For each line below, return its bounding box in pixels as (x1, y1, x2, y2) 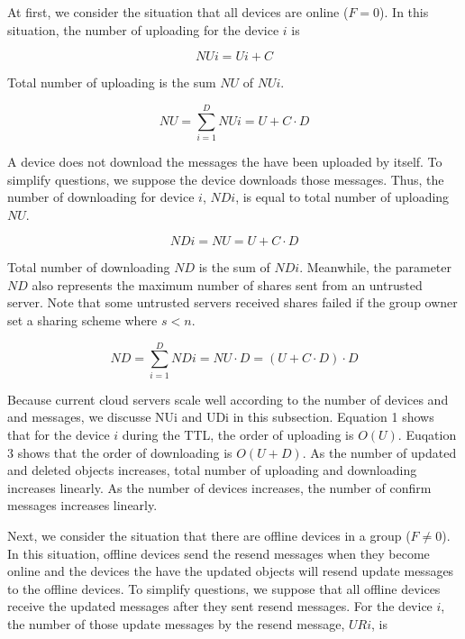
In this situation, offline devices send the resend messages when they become (7, 543, 430, 562)
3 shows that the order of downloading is (7, 443, 232, 461)
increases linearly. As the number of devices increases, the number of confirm (7, 478, 432, 497)
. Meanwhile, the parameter (299, 258, 451, 277)
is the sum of (198, 258, 270, 277)
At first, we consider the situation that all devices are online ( (7, 3, 349, 21)
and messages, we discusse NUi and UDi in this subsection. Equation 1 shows (7, 407, 434, 426)
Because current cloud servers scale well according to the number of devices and (7, 389, 449, 408)
